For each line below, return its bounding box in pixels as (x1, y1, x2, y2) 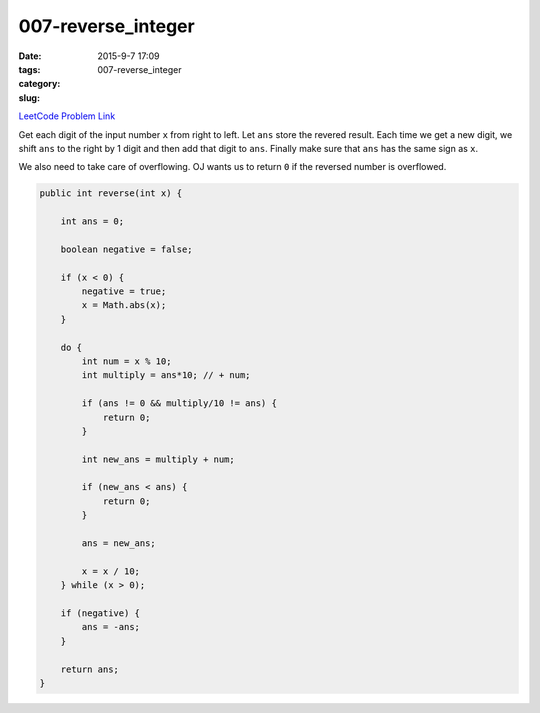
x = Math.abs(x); (81, 300, 167, 311)
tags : (18, 63, 41, 75)
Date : (18, 50, 42, 62)
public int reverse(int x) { (39, 188, 183, 199)
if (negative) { (60, 607, 140, 619)
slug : (18, 91, 40, 104)
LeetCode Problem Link (18, 110, 116, 122)
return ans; (60, 663, 120, 675)
